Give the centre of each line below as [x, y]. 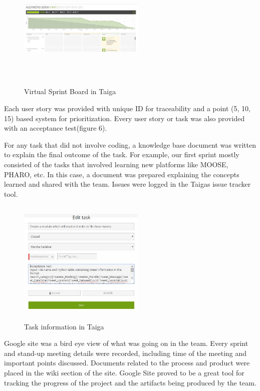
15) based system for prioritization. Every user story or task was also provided [124, 118]
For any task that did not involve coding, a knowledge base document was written [130, 144]
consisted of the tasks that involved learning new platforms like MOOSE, [116, 164]
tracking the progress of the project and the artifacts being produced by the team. [130, 382]
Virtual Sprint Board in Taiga [70, 91]
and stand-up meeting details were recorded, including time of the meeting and [125, 353]
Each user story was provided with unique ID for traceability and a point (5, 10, [127, 108]
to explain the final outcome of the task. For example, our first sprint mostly [122, 154]
